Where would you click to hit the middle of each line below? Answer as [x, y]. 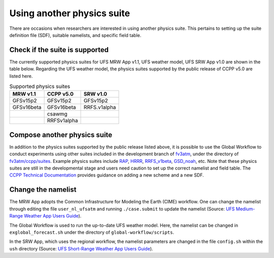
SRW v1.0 [96, 94]
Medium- [246, 209]
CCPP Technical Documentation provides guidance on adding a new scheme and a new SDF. [107, 175]
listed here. [21, 76]
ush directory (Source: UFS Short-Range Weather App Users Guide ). [81, 248]
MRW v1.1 [24, 94]
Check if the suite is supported [59, 50]
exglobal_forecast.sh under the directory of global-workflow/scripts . [92, 232]
